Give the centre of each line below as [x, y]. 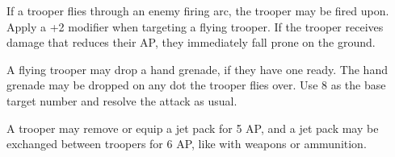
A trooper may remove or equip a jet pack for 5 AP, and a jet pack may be [193, 128]
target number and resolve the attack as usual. [122, 100]
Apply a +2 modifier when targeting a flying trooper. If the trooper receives [195, 26]
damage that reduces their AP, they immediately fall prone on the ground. [191, 42]
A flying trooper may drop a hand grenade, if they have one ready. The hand [197, 69]
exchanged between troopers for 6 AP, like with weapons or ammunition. [187, 144]
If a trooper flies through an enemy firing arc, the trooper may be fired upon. [198, 10]
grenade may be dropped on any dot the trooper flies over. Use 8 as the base [196, 85]
